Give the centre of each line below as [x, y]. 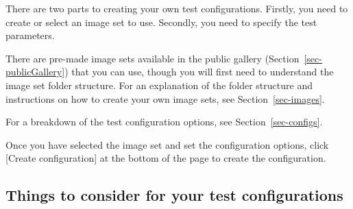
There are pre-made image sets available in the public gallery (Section [153, 58]
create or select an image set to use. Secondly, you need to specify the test [161, 22]
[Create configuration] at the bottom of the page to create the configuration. [166, 158]
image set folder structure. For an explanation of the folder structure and [159, 85]
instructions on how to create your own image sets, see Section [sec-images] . [165, 98]
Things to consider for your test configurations [174, 195]
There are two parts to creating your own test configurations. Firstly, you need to [177, 8]
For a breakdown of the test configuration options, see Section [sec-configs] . [164, 122]
